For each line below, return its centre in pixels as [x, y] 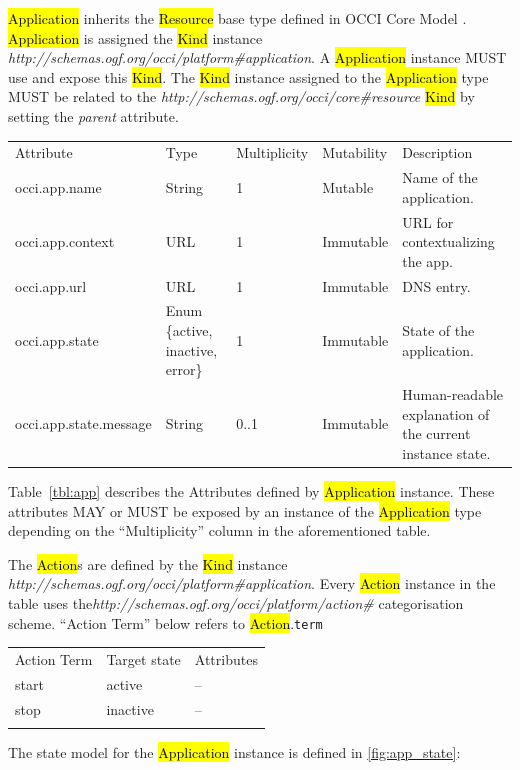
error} [184, 369]
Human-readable [453, 394]
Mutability [355, 152]
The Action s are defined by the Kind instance [148, 563]
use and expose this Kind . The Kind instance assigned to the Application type [248, 76]
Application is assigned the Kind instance [135, 37]
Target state [143, 658]
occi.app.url [51, 285]
